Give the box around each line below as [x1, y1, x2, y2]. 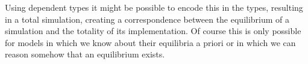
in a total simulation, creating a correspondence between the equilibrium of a [5, 13, 290, 25]
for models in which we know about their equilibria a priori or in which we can [5, 36, 296, 48]
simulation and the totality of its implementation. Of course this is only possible [5, 25, 301, 37]
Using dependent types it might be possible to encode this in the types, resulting [5, 1, 303, 13]
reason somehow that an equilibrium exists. [5, 48, 165, 60]
